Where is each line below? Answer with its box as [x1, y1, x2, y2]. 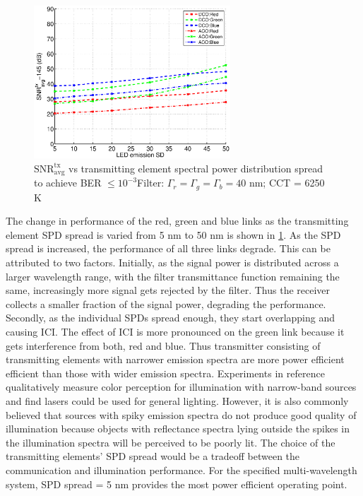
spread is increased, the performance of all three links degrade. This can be [6, 241, 331, 256]
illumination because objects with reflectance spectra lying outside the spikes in [6, 421, 350, 436]
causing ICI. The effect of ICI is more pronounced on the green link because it [6, 324, 345, 338]
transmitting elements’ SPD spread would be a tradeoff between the [6, 449, 300, 463]
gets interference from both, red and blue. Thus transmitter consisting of [6, 338, 321, 353]
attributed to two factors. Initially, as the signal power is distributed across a [6, 255, 339, 269]
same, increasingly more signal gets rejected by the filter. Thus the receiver [6, 283, 331, 297]
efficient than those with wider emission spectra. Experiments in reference [6, 365, 325, 380]
